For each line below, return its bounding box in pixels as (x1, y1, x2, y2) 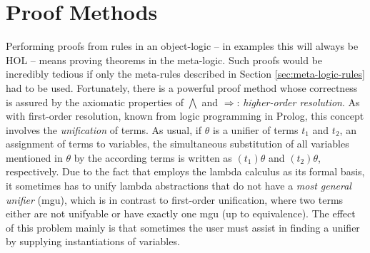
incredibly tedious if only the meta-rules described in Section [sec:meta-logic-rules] (6, 66, 365, 81)
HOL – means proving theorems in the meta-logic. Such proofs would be (6, 52, 323, 67)
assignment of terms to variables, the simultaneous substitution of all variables (6, 136, 349, 151)
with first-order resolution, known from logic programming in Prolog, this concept (6, 108, 364, 123)
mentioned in (6, 150, 63, 165)
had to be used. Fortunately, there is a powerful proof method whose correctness (6, 80, 358, 95)
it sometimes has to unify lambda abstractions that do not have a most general (6, 178, 351, 193)
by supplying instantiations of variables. (6, 234, 180, 249)
